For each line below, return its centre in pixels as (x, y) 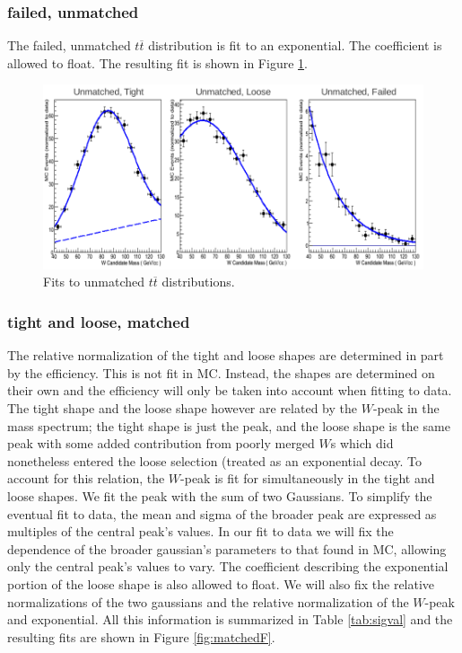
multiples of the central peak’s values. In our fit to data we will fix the (200, 531)
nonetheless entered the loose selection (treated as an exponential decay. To (215, 460)
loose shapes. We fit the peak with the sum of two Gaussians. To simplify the (220, 496)
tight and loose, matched (99, 322)
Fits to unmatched (94, 282)
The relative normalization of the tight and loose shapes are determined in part (226, 355)
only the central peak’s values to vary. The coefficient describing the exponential (228, 566)
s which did (362, 443)
